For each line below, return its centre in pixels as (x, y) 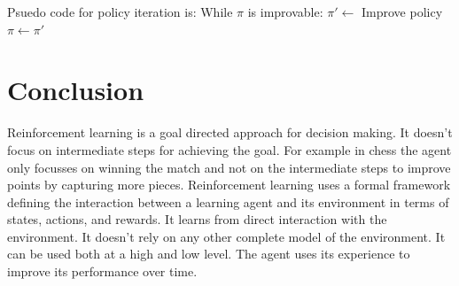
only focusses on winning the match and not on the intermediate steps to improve (229, 167)
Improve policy (402, 12)
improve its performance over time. (102, 271)
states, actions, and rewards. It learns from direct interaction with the (197, 219)
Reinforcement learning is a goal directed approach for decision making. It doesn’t (230, 132)
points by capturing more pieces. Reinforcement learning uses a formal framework (229, 185)
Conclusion (76, 90)
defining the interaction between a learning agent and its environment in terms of (228, 201)
